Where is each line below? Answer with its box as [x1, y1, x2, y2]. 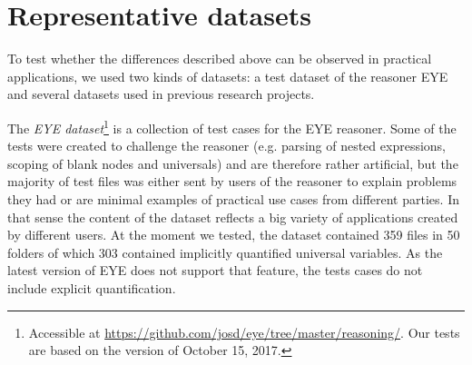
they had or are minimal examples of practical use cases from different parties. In [7, 189, 459, 208]
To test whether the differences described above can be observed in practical [7, 49, 432, 68]
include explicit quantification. [7, 278, 176, 297]
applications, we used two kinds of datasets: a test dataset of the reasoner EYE [7, 66, 448, 85]
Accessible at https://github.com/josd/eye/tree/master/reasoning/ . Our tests [28, 322, 460, 341]
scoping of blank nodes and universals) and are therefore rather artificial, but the [7, 153, 458, 173]
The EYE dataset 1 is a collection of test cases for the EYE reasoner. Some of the [7, 115, 457, 137]
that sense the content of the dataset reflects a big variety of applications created [7, 207, 458, 226]
